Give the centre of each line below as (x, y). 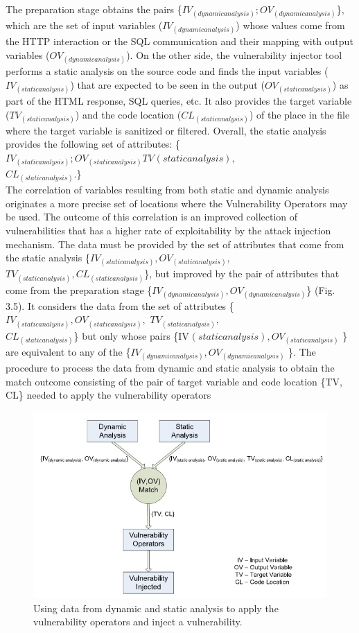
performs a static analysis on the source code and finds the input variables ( (167, 71)
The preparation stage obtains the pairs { (94, 9)
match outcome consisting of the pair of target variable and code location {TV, (174, 381)
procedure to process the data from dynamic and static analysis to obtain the (170, 367)
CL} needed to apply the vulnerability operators (108, 395)
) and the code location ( (128, 114)
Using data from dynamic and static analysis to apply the (156, 608)
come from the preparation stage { (79, 289)
